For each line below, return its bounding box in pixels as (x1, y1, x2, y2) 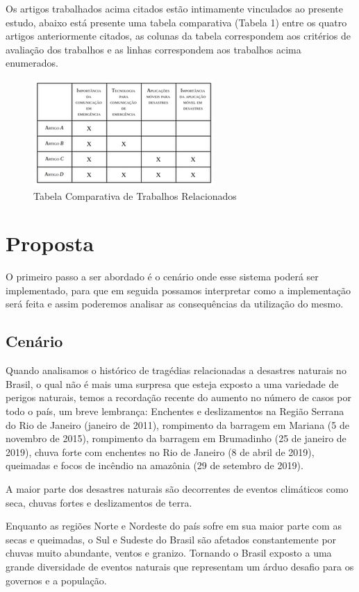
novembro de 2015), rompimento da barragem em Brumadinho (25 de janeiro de (6, 431, 347, 446)
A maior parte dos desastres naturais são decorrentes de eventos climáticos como (6, 482, 349, 496)
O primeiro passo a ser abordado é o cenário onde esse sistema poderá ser (6, 269, 319, 284)
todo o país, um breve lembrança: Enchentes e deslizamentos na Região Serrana (6, 404, 344, 418)
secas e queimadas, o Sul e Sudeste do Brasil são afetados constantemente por (6, 532, 337, 546)
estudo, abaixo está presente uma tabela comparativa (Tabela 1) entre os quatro (6, 15, 347, 29)
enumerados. (6, 56, 58, 70)
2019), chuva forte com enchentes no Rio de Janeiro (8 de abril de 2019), (6, 444, 315, 459)
